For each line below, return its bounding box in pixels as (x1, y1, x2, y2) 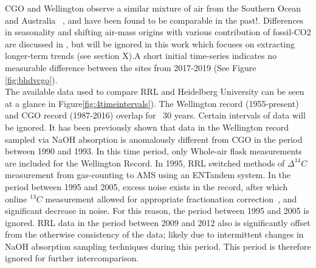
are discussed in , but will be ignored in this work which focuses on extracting (5, 37, 295, 50)
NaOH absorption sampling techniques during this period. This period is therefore (5, 239, 311, 252)
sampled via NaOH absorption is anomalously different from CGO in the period (5, 132, 303, 145)
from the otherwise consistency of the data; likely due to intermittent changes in (5, 228, 304, 241)
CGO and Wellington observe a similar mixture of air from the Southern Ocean (5, 2, 301, 14)
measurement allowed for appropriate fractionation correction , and (45, 192, 297, 205)
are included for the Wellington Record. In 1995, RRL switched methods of (5, 156, 285, 169)
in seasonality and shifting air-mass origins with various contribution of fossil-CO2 (5, 26, 311, 38)
